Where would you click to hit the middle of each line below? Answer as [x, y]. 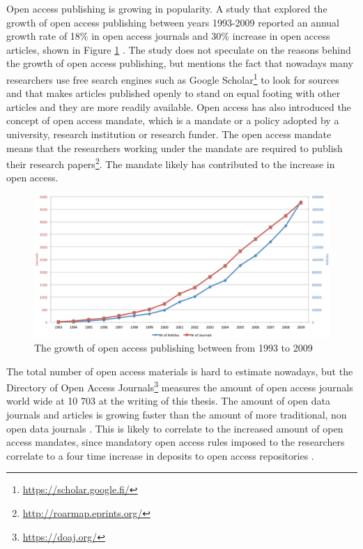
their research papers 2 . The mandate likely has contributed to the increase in [171, 163]
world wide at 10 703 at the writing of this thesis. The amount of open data [169, 401]
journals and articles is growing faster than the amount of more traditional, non [177, 415]
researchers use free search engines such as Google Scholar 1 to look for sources [173, 78]
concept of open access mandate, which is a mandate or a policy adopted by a [173, 120]
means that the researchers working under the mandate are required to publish [175, 148]
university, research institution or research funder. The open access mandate [169, 134]
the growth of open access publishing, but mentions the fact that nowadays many [180, 63]
